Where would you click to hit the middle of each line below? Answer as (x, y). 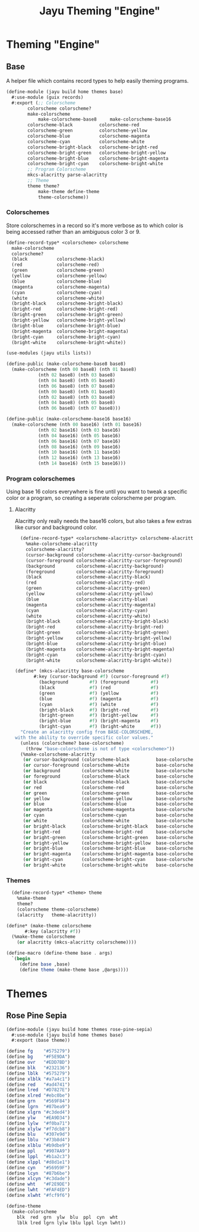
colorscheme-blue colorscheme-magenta (89, 136)
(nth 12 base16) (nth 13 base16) (79, 458)
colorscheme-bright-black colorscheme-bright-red (93, 147)
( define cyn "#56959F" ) (38, 1168)
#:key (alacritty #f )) (53, 931)
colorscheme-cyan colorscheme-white (86, 141)
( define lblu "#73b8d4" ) (38, 1140)
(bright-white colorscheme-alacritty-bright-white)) (99, 660)
